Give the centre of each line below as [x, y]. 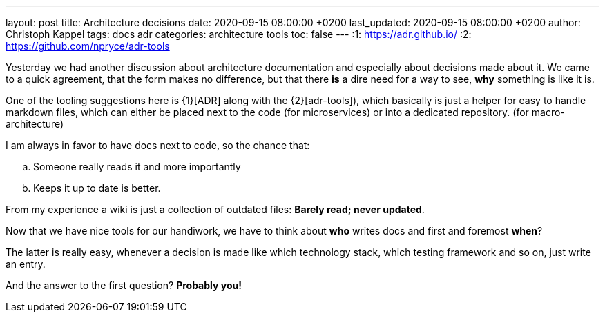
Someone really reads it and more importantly [137, 167]
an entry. [26, 264]
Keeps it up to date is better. [97, 188]
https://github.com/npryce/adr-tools [88, 46]
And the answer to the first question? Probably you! [124, 285]
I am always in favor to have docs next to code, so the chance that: [158, 145]
